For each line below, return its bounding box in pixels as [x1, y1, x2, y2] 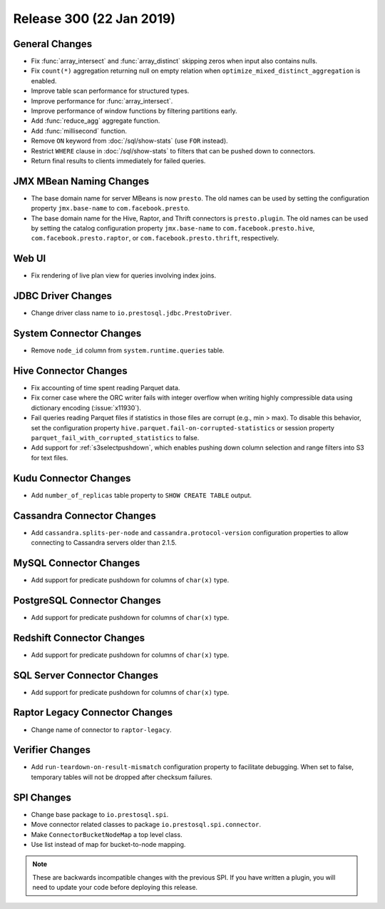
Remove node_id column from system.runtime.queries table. [31, 346, 225, 355]
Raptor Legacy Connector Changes [13, 706, 173, 718]
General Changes [13, 38, 93, 50]
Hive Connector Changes [13, 365, 128, 377]
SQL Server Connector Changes [13, 669, 159, 681]
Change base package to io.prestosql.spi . [31, 810, 169, 818]
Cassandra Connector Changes [13, 509, 156, 522]
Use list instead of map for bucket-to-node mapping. [31, 840, 186, 848]
